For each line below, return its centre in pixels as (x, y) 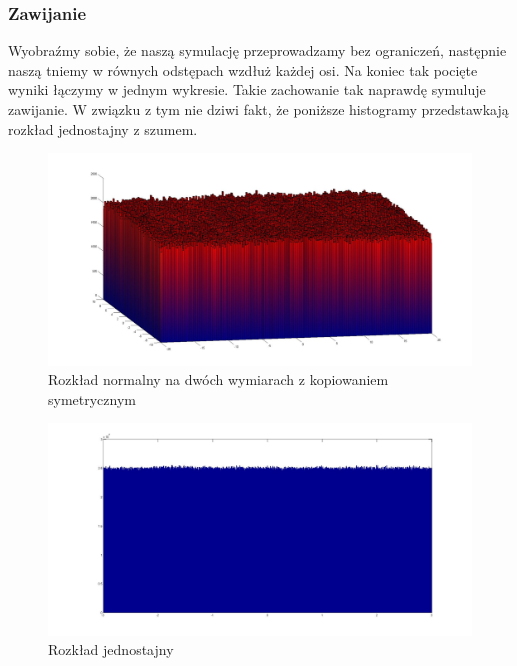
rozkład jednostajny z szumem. (103, 128)
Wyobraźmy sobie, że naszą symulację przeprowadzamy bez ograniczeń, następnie (257, 50)
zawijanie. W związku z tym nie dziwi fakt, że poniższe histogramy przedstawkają (258, 109)
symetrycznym (92, 398)
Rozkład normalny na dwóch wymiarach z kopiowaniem (218, 379)
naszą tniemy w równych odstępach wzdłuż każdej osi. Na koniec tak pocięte (243, 69)
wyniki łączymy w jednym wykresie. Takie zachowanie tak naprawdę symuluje (247, 89)
